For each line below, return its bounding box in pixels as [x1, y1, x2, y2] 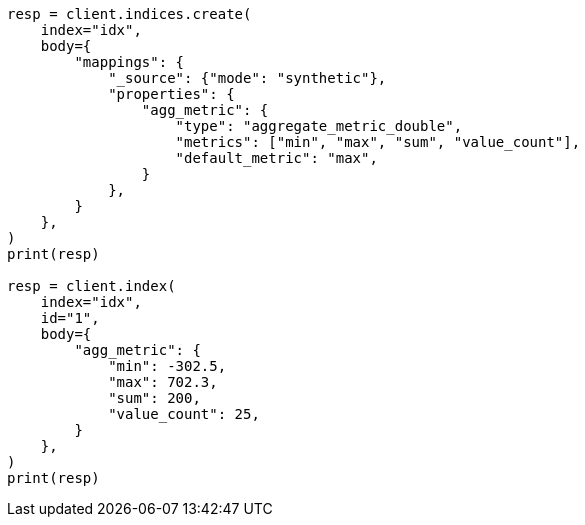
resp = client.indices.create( [7, 6, 252, 22]
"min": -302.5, [108, 358, 227, 374]
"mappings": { [74, 54, 185, 70]
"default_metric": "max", [175, 150, 378, 166]
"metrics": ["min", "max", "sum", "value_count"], [175, 134, 581, 150]
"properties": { [108, 86, 235, 102]
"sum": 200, [108, 390, 201, 406]
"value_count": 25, [108, 406, 260, 422]
